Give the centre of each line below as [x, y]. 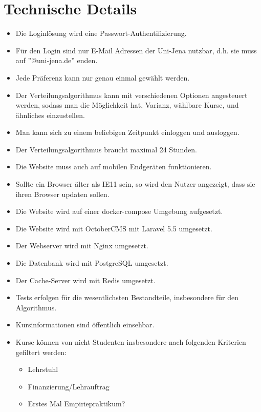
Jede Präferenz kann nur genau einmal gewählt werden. [103, 77]
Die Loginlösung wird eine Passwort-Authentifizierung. [101, 33]
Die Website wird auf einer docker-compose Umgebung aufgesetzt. [119, 211]
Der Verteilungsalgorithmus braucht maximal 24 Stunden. [106, 149]
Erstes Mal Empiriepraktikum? [77, 404]
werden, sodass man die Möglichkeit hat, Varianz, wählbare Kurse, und [127, 105]
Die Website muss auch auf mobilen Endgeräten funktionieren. [114, 166]
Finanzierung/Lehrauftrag [69, 386]
